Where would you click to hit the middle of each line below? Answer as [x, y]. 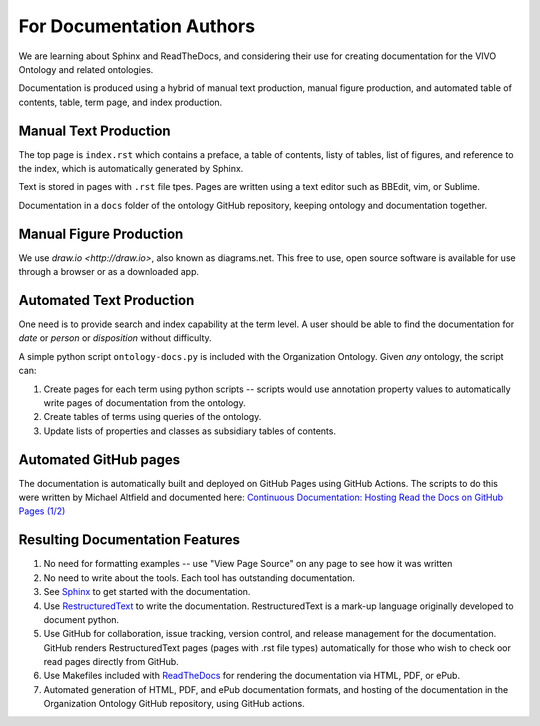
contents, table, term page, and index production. [120, 102]
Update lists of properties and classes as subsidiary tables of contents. [190, 431]
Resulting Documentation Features [129, 540]
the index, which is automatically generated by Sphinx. [131, 169]
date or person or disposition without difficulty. [115, 338]
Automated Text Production [106, 300]
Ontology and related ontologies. [86, 69]
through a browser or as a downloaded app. [109, 272]
